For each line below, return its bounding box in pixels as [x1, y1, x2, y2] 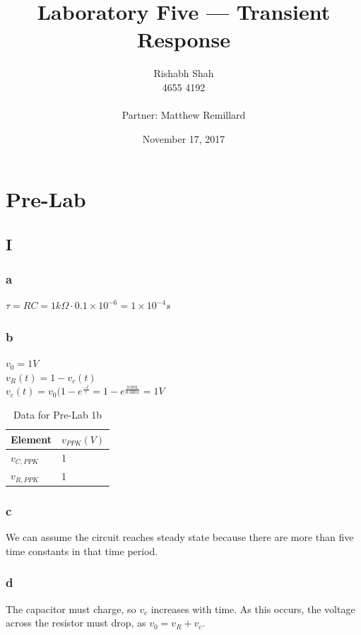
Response [137, 25, 230, 54]
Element [11, 431, 52, 446]
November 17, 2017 [142, 131, 225, 146]
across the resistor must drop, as [6, 615, 146, 630]
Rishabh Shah [153, 66, 214, 81]
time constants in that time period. [6, 543, 158, 558]
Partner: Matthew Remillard [122, 107, 246, 122]
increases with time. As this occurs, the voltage [150, 601, 355, 616]
